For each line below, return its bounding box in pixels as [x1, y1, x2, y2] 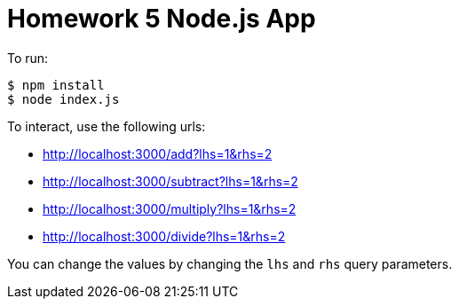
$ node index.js [7, 91, 120, 106]
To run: [7, 50, 49, 66]
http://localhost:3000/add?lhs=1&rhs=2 [43, 145, 273, 161]
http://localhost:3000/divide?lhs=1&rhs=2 [43, 228, 286, 244]
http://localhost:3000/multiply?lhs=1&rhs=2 [43, 200, 297, 216]
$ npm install [7, 77, 105, 92]
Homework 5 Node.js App [7, 4, 316, 34]
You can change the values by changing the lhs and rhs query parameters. [7, 255, 453, 271]
